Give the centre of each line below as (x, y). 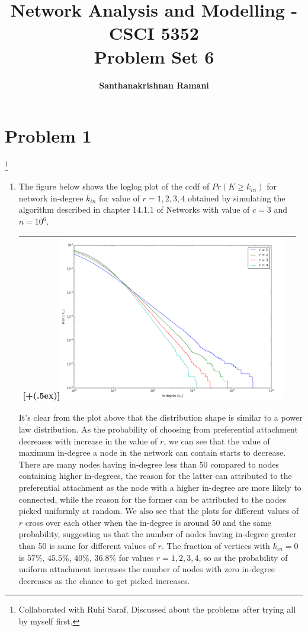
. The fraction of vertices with (216, 545)
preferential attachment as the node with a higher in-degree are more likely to (160, 487)
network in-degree (51, 198)
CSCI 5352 (154, 33)
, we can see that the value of (217, 441)
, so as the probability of (243, 557)
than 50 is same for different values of (87, 545)
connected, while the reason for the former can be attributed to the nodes (153, 499)
